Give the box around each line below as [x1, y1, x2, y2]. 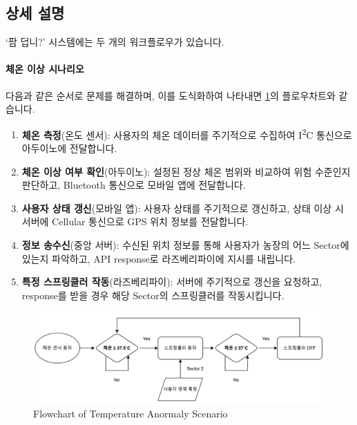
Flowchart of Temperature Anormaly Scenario [33, 406, 228, 421]
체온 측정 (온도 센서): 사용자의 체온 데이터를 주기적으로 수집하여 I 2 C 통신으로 [21, 125, 352, 142]
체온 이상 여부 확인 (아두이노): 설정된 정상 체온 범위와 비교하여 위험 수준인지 [21, 164, 351, 178]
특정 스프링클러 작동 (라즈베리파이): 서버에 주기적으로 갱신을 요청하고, [21, 274, 322, 289]
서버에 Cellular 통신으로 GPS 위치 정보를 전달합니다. [21, 214, 249, 229]
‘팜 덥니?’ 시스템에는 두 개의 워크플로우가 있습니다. [6, 35, 224, 49]
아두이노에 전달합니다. [21, 141, 117, 155]
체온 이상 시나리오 [6, 62, 84, 76]
